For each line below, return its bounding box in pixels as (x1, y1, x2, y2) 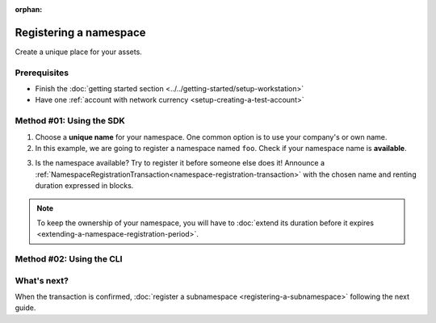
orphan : (15, 5, 43, 14)
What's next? (15, 275, 69, 286)
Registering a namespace (15, 25, 146, 40)
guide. (15, 303, 36, 313)
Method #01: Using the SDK (15, 115, 125, 127)
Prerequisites (15, 67, 69, 78)
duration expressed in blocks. (35, 181, 134, 191)
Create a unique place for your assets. (15, 47, 143, 57)
